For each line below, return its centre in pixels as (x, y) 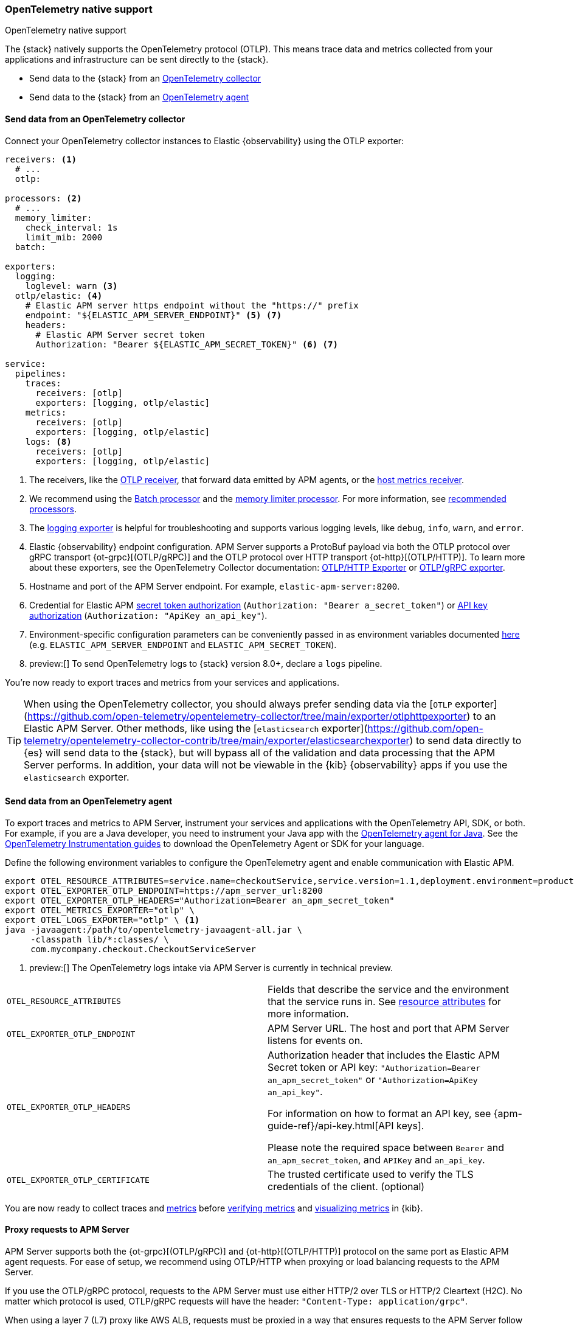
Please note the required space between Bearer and (386, 1147)
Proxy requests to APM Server (67, 1230)
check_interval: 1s (71, 227)
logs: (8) (48, 441)
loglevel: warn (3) (71, 286)
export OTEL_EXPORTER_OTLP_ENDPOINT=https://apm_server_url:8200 (164, 890)
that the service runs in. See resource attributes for (385, 1001)
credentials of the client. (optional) (346, 1186)
